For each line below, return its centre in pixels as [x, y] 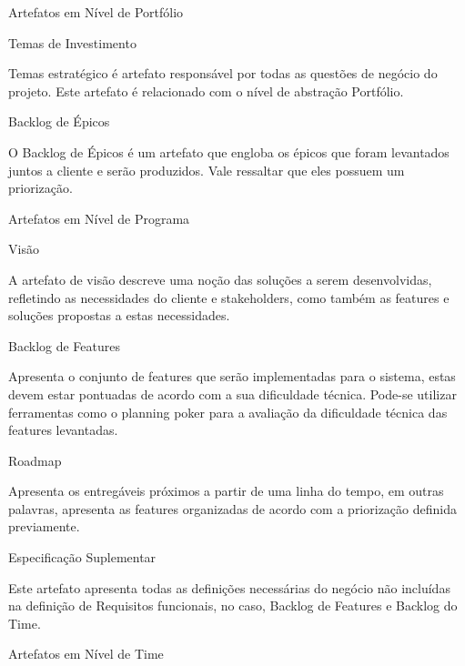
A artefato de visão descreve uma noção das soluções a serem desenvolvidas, [220, 279]
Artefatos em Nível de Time [86, 654]
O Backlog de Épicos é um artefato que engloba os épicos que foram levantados [229, 151]
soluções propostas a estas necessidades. [119, 315]
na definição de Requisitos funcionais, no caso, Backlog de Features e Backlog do [233, 605]
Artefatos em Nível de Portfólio [96, 12]
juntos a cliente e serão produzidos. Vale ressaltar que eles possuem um [207, 170]
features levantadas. [63, 430]
